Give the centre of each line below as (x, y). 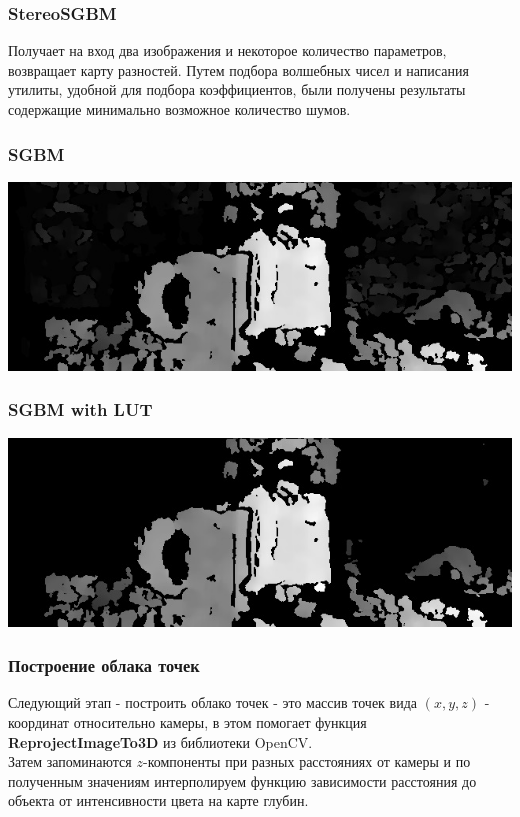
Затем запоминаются (70, 761)
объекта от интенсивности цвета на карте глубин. (158, 800)
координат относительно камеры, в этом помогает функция (187, 722)
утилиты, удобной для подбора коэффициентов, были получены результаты (237, 89)
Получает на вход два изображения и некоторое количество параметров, (227, 50)
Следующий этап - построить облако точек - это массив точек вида (213, 702)
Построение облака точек (104, 665)
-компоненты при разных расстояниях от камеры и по (306, 761)
